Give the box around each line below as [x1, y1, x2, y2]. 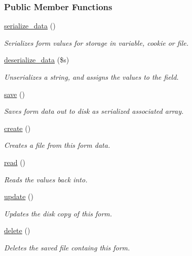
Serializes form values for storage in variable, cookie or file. [4, 37, 188, 48]
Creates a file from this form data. [4, 140, 110, 150]
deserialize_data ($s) [4, 54, 69, 65]
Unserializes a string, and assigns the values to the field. [4, 72, 179, 82]
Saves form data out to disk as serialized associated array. [4, 106, 184, 116]
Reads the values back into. [4, 174, 88, 184]
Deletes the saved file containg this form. [4, 242, 130, 252]
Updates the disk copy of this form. [4, 208, 112, 218]
